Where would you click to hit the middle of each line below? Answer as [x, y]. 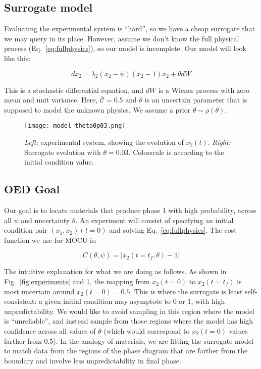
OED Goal [32, 189]
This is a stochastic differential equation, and [74, 90]
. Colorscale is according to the [176, 152]
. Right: [219, 142]
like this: [17, 58]
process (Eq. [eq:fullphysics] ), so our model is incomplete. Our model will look [125, 48]
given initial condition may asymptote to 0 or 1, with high [135, 301]
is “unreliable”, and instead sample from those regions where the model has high [128, 321]
